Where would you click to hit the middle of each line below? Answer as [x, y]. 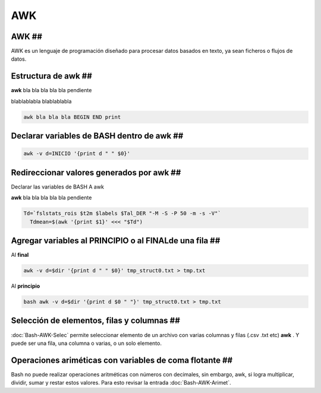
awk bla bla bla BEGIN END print [72, 117]
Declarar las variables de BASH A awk [57, 187]
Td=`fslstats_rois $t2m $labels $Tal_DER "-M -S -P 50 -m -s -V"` [122, 213]
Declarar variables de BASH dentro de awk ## [97, 136]
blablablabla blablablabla [41, 101]
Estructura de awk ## [51, 76]
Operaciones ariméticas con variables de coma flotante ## [122, 360]
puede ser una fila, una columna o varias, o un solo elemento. [86, 343]
